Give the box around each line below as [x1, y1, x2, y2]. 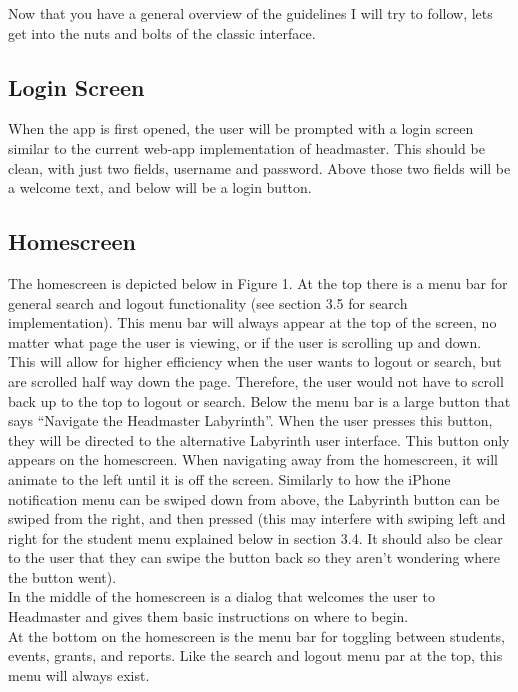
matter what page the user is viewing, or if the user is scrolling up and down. [8, 331, 482, 352]
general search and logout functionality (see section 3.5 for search [8, 292, 408, 313]
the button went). [8, 566, 117, 587]
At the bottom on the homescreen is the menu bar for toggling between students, [8, 625, 505, 646]
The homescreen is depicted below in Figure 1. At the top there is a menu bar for [8, 272, 508, 293]
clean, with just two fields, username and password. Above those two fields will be [8, 157, 511, 178]
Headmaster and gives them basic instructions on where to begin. [8, 606, 409, 627]
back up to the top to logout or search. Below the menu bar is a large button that [8, 390, 511, 411]
